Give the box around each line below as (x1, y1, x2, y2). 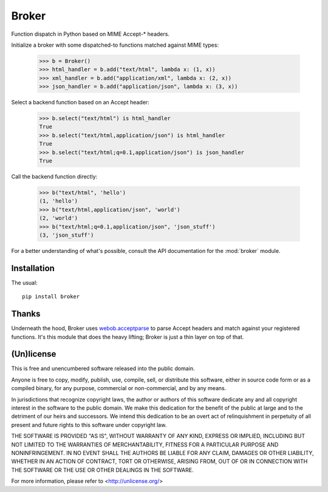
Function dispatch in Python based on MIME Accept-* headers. (11, 30, 170, 38)
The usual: (11, 279, 38, 286)
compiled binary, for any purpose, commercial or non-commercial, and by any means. (11, 385, 227, 392)
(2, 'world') (39, 215, 78, 221)
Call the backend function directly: (11, 173, 98, 180)
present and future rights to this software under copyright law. (11, 421, 167, 428)
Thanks (11, 309, 41, 319)
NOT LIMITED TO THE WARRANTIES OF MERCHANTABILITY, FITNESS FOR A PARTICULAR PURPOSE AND (11, 440, 279, 448)
